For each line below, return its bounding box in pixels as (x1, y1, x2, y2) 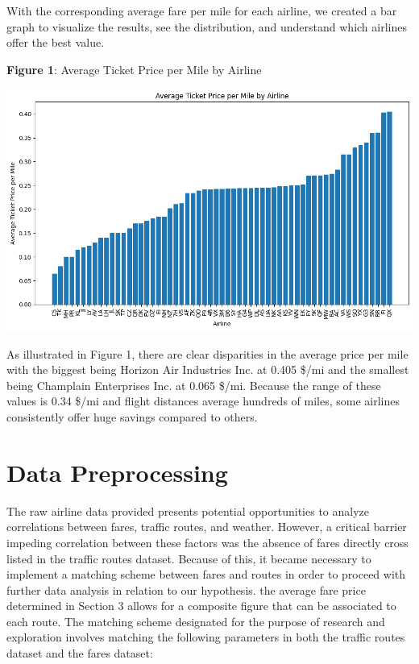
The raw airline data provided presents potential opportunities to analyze (6, 502, 370, 519)
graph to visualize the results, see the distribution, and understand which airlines (6, 18, 407, 35)
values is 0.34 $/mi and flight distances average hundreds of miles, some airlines (6, 392, 400, 409)
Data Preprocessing (6, 455, 228, 488)
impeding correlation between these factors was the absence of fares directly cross (6, 533, 409, 550)
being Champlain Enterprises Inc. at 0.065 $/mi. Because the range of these (6, 376, 381, 393)
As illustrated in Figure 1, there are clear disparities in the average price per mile (6, 345, 409, 362)
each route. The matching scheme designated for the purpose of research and (6, 612, 385, 629)
